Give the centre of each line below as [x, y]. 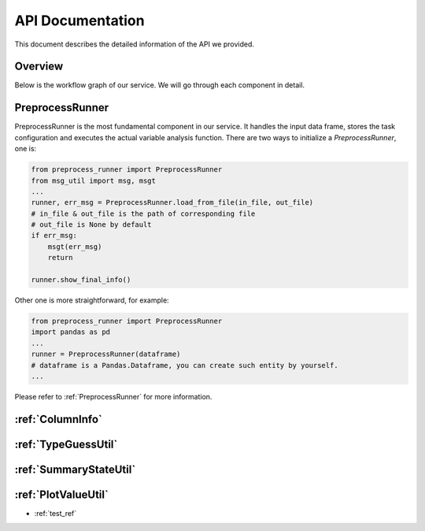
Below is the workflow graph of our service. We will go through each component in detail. [160, 85]
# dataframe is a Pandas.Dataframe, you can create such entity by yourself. [185, 365]
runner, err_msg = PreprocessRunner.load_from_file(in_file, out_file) [172, 202]
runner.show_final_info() [81, 280]
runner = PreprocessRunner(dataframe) [106, 354]
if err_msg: [54, 236]
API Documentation [79, 20]
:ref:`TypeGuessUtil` [66, 444]
